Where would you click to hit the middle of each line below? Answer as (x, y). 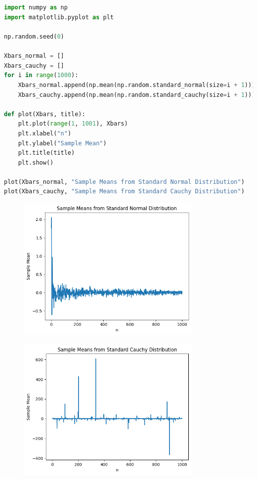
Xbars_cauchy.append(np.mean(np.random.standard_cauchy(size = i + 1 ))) (137, 95)
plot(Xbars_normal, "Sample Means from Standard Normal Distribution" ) (124, 182)
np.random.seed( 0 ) (34, 36)
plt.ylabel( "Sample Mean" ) (62, 143)
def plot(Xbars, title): (45, 114)
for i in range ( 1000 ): (41, 75)
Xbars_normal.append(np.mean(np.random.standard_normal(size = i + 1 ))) (137, 85)
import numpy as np (36, 8)
